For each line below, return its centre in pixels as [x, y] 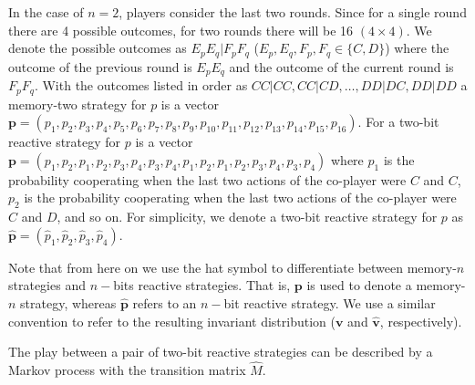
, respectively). [421, 321]
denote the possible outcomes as [98, 48]
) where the [417, 48]
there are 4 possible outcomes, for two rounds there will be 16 [181, 30]
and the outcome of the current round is [341, 66]
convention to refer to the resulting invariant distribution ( [172, 321]
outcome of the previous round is [100, 66]
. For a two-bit [398, 122]
